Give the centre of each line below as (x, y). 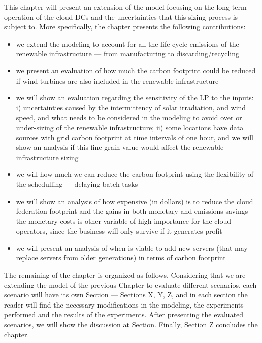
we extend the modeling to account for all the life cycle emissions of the (127, 43)
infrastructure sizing (47, 157)
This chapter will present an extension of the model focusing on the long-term (125, 7)
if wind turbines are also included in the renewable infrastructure (117, 80)
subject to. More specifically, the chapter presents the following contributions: (125, 27)
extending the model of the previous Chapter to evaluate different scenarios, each (130, 284)
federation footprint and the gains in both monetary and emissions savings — (137, 211)
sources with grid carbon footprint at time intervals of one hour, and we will (135, 137)
